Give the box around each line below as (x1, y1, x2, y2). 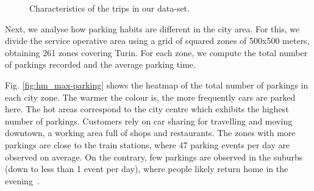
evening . (5, 174, 40, 187)
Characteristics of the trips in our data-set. (29, 2, 190, 14)
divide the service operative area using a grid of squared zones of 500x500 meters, (5, 34, 310, 47)
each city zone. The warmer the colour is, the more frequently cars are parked (5, 90, 296, 103)
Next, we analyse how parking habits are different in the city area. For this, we (5, 22, 300, 35)
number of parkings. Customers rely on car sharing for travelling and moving (5, 114, 293, 127)
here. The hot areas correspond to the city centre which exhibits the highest (5, 103, 289, 115)
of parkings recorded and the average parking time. (5, 58, 196, 71)
